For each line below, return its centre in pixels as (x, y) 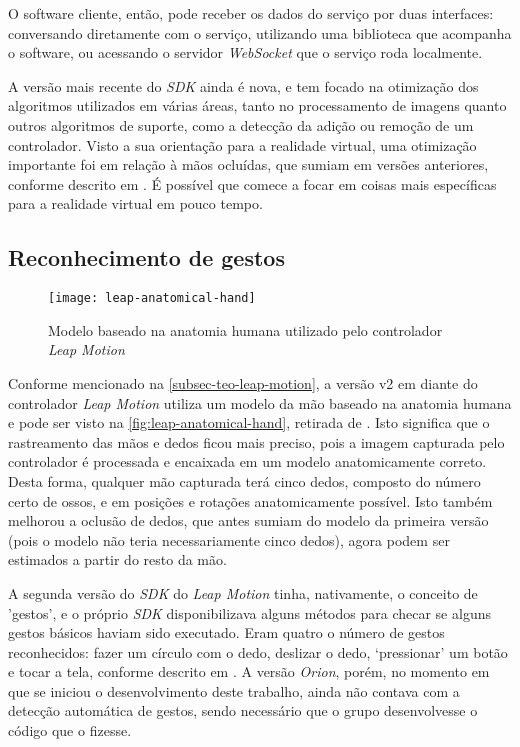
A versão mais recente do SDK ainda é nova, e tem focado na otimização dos (243, 85)
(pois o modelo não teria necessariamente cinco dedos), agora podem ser (229, 539)
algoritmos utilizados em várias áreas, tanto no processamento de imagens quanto (257, 105)
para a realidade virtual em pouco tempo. (135, 203)
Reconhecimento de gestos (146, 257)
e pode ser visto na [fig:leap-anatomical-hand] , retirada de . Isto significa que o (249, 422)
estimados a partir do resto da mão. (117, 559)
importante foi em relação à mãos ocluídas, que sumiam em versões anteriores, (248, 164)
